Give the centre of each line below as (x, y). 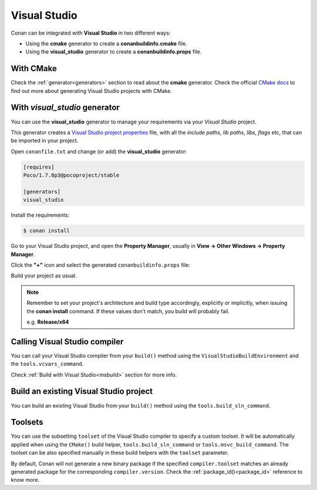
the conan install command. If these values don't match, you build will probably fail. (128, 311)
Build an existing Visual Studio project (82, 392)
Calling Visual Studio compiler (67, 342)
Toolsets (27, 422)
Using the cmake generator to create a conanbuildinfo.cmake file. (106, 43)
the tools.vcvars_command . (47, 364)
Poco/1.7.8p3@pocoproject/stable (71, 175)
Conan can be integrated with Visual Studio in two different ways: (91, 33)
